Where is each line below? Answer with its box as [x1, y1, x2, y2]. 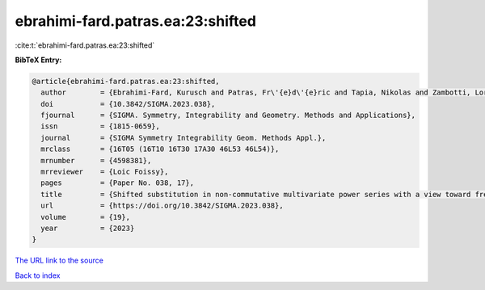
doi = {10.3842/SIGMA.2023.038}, [40, 99, 216, 108]
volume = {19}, [40, 212, 131, 221]
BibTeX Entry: [15, 55, 62, 65]
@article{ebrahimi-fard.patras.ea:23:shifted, [32, 77, 220, 86]
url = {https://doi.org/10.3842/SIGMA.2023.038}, [40, 201, 284, 210]
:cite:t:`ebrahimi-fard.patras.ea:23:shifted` [15, 40, 155, 50]
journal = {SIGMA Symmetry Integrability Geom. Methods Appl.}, [40, 133, 327, 142]
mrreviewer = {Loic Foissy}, [40, 167, 169, 177]
